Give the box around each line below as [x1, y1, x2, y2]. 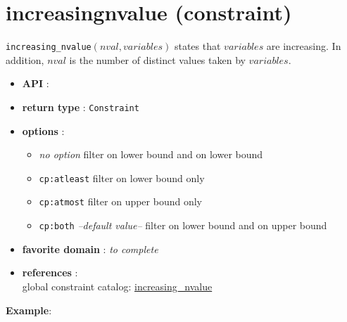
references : [22, 265, 78, 280]
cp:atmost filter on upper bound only [39, 194, 202, 209]
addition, [6, 52, 44, 67]
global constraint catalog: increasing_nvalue [22, 278, 213, 293]
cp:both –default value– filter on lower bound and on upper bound [39, 218, 327, 233]
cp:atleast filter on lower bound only [39, 170, 205, 185]
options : [22, 123, 65, 138]
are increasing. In [266, 39, 341, 53]
